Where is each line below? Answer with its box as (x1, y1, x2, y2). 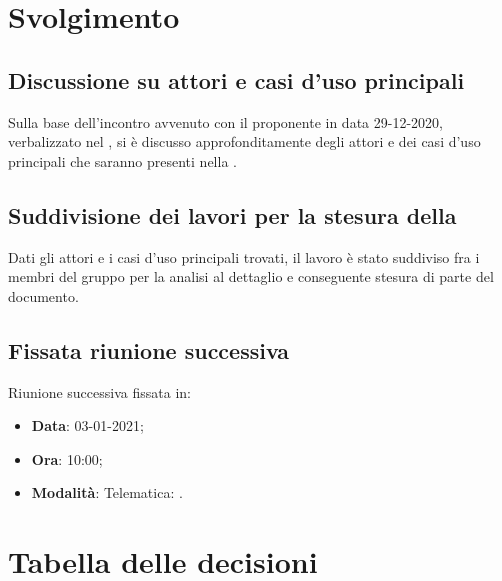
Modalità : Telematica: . (31, 482, 183, 503)
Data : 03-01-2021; (31, 415, 144, 436)
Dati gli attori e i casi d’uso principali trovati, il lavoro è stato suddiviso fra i (8, 246, 480, 267)
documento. (8, 285, 79, 306)
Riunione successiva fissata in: (8, 381, 191, 402)
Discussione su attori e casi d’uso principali (8, 64, 465, 95)
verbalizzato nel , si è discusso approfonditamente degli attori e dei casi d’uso (8, 131, 481, 152)
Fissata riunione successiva (8, 334, 290, 365)
